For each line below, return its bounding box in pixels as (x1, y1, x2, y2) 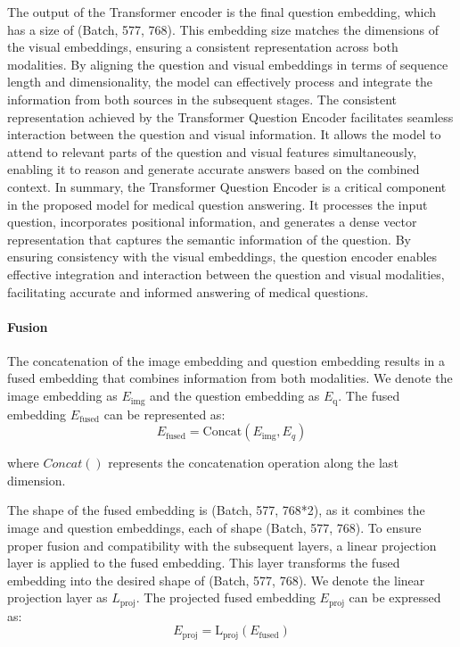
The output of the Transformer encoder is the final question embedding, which (7, 3, 437, 21)
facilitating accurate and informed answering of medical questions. (7, 282, 369, 301)
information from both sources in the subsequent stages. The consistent (7, 89, 398, 108)
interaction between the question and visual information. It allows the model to (7, 125, 441, 144)
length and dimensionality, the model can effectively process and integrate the (7, 72, 433, 91)
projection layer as (7, 588, 108, 607)
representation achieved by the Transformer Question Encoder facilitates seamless (7, 107, 454, 126)
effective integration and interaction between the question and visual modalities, (7, 264, 445, 283)
